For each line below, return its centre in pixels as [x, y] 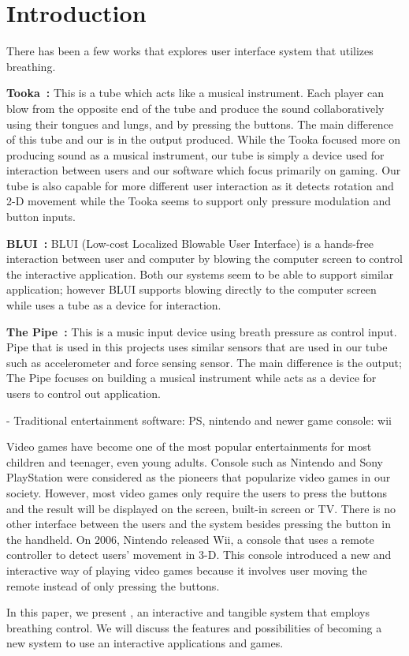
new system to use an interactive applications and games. [145, 643]
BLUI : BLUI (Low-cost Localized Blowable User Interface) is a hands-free [190, 243]
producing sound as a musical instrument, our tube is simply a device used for [195, 154]
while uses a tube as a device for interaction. [114, 305]
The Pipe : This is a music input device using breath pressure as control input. [202, 331]
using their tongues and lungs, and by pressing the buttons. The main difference [200, 124]
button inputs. [41, 217]
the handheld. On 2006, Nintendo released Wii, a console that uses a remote [190, 539]
